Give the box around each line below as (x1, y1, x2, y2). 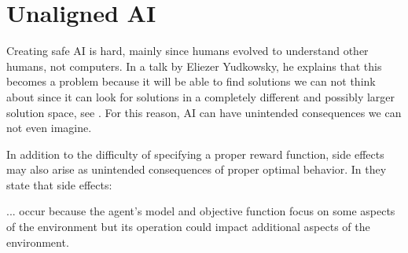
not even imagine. (6, 119, 92, 136)
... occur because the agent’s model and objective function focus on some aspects (6, 203, 395, 219)
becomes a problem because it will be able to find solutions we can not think (6, 73, 376, 90)
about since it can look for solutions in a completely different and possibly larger (6, 88, 395, 104)
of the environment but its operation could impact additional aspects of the (6, 218, 370, 235)
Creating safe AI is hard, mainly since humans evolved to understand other (6, 42, 369, 59)
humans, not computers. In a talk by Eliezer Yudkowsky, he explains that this (6, 57, 382, 74)
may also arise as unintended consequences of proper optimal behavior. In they (6, 161, 387, 178)
